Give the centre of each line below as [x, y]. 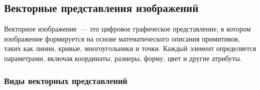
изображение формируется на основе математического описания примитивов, [122, 38]
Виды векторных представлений [66, 80]
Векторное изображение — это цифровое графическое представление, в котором [127, 29]
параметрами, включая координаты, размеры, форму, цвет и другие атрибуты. [123, 58]
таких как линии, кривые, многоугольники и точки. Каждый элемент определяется [130, 48]
